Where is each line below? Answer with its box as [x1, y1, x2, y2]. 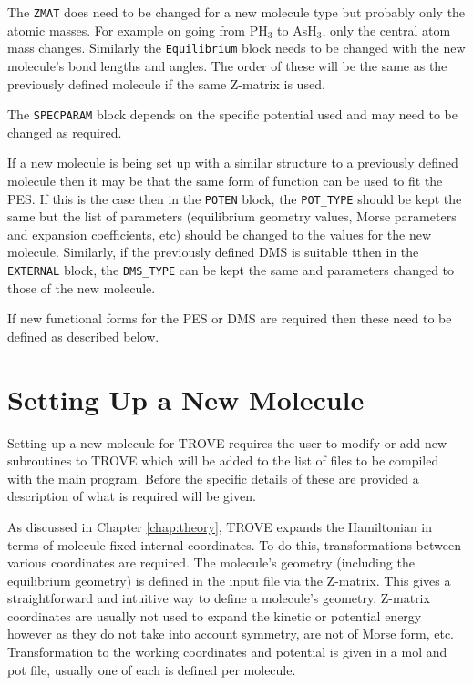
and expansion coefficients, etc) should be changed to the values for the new [7, 224, 432, 243]
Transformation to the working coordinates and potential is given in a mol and [7, 642, 447, 661]
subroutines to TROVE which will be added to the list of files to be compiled [7, 451, 439, 470]
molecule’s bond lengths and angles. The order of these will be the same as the [7, 56, 447, 75]
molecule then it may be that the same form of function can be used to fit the [7, 170, 443, 189]
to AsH [277, 20, 317, 39]
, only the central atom [322, 20, 451, 39]
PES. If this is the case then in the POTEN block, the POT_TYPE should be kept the [7, 189, 462, 208]
